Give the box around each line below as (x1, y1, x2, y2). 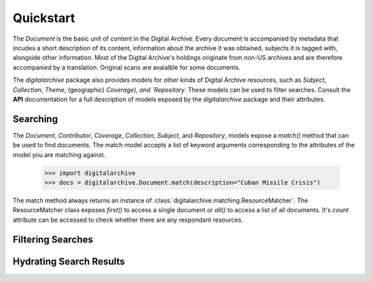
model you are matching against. (12, 150, 106, 158)
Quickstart (12, 10, 76, 25)
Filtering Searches (12, 233, 94, 245)
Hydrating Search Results (12, 256, 125, 267)
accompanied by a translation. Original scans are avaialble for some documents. (12, 63, 240, 72)
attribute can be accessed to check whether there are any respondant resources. (12, 216, 244, 224)
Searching (12, 113, 59, 125)
